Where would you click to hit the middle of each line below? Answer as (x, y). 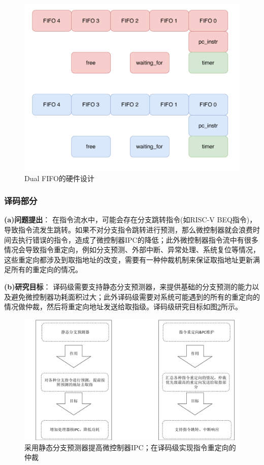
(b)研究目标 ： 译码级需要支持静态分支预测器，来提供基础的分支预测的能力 (128, 286)
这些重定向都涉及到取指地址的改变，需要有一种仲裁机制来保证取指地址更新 (128, 259)
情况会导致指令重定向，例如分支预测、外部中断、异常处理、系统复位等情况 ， (132, 250)
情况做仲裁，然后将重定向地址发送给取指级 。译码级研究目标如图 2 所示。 (123, 307)
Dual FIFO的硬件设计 (59, 178)
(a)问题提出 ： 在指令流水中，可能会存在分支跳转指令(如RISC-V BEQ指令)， (130, 220)
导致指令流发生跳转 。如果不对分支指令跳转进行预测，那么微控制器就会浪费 (128, 229)
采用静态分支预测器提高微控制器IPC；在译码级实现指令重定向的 (130, 447)
